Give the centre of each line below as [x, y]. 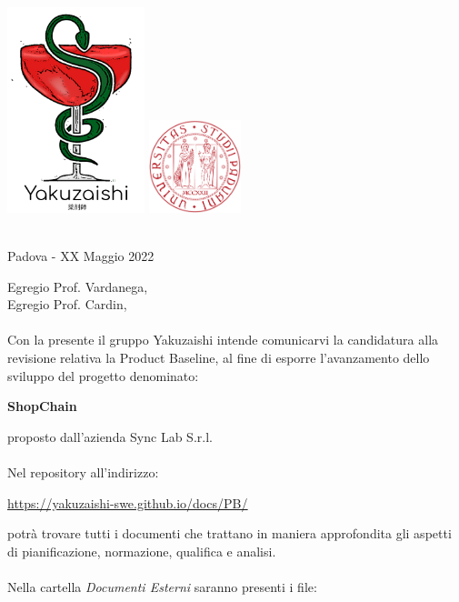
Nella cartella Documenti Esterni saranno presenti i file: [162, 586]
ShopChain [42, 406]
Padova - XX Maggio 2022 [81, 255]
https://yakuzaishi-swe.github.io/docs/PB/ [128, 502]
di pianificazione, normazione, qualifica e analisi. [142, 551]
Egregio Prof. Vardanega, [78, 286]
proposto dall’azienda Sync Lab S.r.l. [110, 436]
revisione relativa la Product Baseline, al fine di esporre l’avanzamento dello [219, 357]
